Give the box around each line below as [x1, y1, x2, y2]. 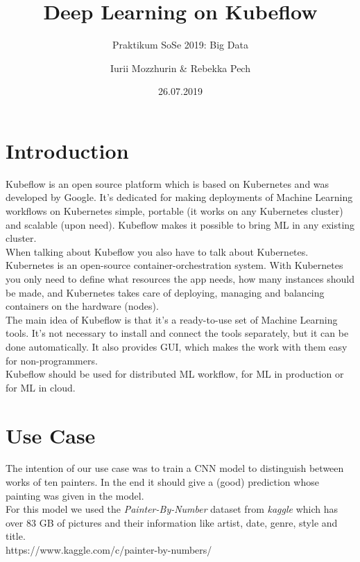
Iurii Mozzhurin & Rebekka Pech [110, 60, 250, 75]
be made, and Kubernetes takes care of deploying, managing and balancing [6, 285, 325, 299]
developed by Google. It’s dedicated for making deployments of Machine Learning [6, 190, 353, 204]
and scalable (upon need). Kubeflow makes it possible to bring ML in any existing [6, 217, 355, 231]
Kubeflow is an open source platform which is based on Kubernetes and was [6, 176, 329, 191]
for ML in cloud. [6, 380, 76, 394]
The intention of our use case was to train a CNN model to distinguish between [6, 461, 344, 475]
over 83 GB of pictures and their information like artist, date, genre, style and [6, 515, 338, 529]
